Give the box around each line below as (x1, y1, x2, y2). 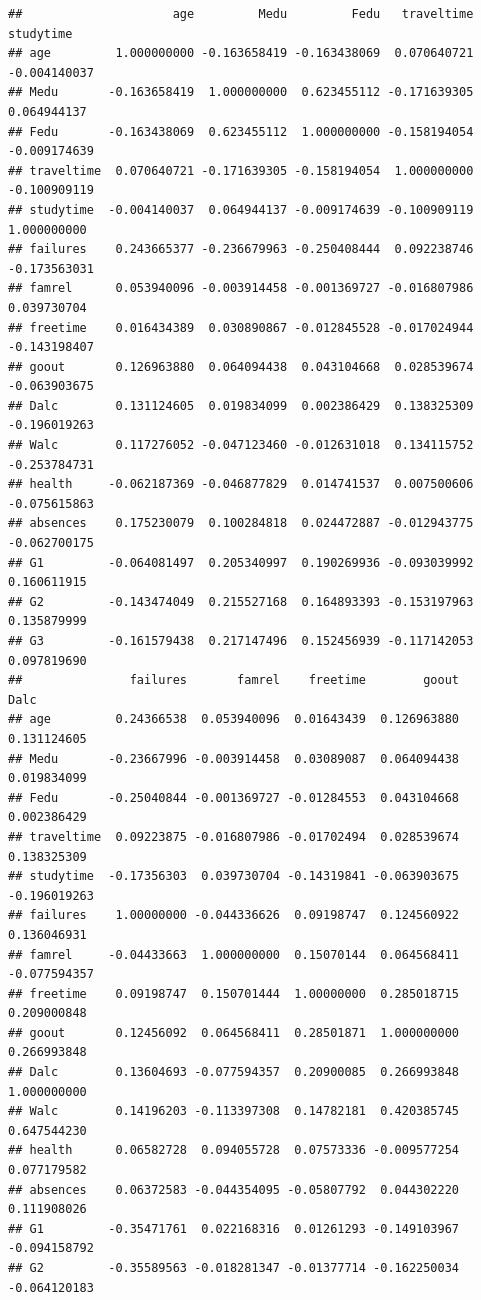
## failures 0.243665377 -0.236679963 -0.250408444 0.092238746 (8, 242, 474, 257)
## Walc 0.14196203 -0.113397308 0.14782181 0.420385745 (8, 1104, 460, 1119)
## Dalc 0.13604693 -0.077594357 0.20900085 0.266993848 (8, 1065, 460, 1080)
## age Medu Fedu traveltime (8, 7, 474, 21)
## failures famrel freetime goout (8, 673, 460, 688)
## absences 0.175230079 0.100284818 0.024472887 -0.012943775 (8, 516, 474, 531)
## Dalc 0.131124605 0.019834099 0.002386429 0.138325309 (8, 398, 474, 413)
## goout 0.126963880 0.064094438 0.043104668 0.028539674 (8, 359, 474, 374)
